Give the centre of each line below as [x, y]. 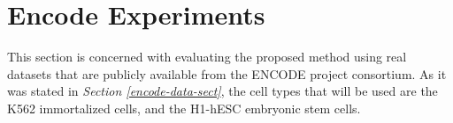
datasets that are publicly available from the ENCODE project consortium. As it [227, 73]
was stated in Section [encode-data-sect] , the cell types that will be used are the [223, 91]
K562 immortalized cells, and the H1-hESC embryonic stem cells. [184, 108]
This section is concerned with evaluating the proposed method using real [207, 57]
